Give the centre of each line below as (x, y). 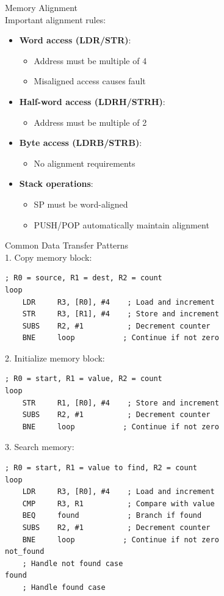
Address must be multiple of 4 (90, 60)
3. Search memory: (40, 447)
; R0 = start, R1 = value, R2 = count (84, 379)
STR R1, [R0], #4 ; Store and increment (121, 403)
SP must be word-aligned (81, 204)
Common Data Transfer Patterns (67, 245)
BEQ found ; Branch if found (112, 516)
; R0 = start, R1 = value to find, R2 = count (101, 468)
